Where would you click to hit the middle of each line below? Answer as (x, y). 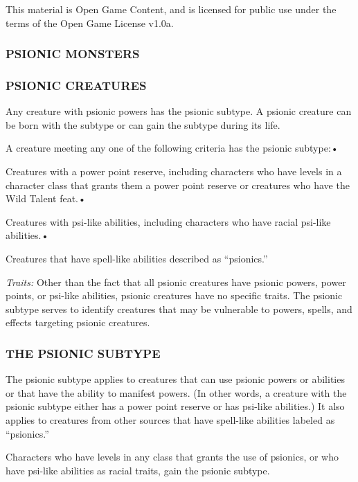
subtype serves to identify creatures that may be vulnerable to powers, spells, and (179, 309)
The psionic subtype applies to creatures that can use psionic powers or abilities (175, 379)
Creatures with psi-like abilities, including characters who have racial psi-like (168, 221)
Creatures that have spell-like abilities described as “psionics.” (137, 258)
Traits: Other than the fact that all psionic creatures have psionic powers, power (176, 282)
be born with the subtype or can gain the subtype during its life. (143, 124)
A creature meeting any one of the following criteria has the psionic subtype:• (172, 148)
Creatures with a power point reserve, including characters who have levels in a (174, 171)
